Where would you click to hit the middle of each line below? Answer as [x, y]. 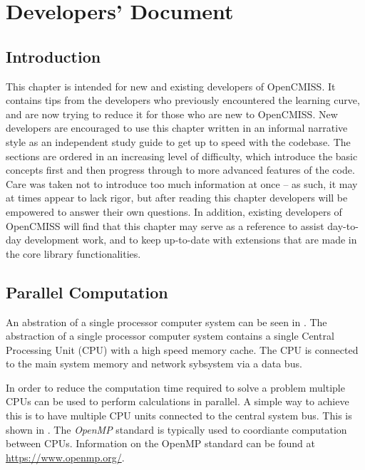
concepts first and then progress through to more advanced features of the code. [180, 170]
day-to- [343, 225]
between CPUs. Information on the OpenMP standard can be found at [160, 443]
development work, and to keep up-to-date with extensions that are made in [191, 240]
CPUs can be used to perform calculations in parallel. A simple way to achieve [178, 401]
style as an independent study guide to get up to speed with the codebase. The [178, 141]
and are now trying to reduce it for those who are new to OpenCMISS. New [172, 114]
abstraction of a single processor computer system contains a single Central [170, 336]
